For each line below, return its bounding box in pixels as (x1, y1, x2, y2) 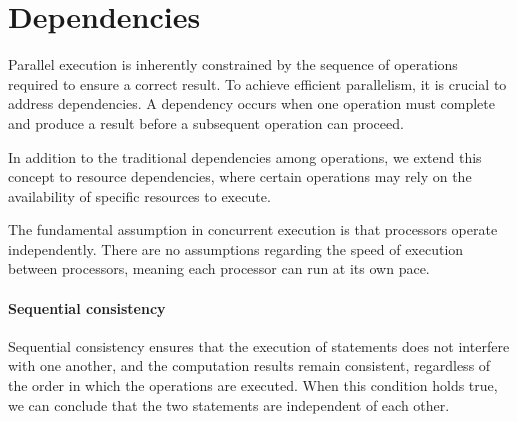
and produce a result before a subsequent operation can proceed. (8, 112, 404, 133)
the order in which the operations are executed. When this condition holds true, (8, 375, 498, 396)
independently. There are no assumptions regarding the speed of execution (8, 238, 464, 259)
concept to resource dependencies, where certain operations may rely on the (8, 166, 472, 187)
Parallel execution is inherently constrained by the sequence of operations (8, 54, 458, 75)
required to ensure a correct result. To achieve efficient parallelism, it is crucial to (8, 73, 507, 94)
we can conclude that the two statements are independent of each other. (8, 394, 450, 415)
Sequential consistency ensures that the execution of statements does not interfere (8, 335, 510, 356)
